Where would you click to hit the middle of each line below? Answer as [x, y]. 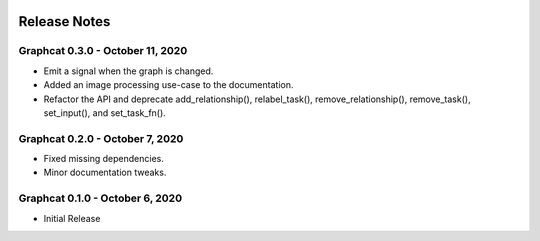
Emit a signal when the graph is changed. [128, 71]
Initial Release [72, 218]
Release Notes [64, 21]
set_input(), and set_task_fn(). [105, 112]
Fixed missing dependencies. [103, 159]
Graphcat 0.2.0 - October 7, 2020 [101, 138]
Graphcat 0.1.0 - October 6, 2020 [100, 198]
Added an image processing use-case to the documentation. [168, 85]
